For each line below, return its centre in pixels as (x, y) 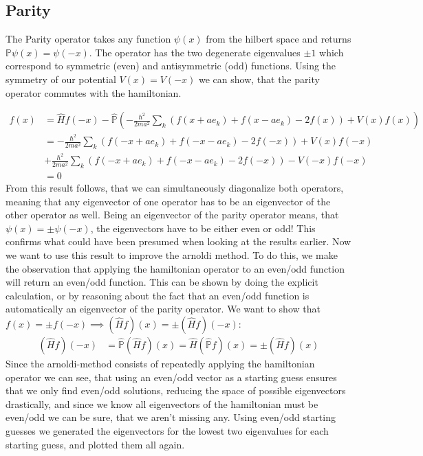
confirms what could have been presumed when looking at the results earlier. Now (178, 241)
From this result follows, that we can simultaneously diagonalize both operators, (175, 188)
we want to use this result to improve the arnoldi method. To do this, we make (172, 255)
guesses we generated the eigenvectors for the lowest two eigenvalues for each (167, 430)
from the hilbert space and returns (279, 39)
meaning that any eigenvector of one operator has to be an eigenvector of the (168, 201)
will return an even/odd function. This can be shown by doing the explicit (162, 282)
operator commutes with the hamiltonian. (94, 92)
